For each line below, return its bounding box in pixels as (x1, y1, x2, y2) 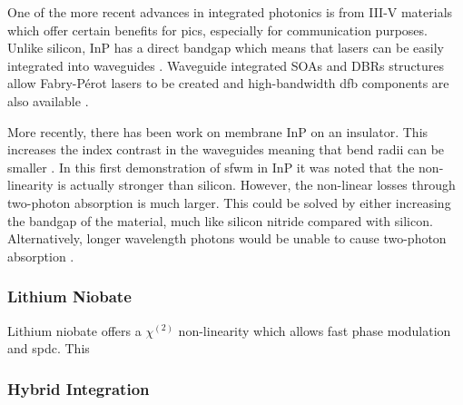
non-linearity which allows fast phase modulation (178, 321, 451, 340)
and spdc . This (7, 339, 90, 358)
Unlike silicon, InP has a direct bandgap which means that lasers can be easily (7, 38, 445, 57)
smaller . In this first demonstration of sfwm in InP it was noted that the (7, 157, 415, 176)
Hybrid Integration (7, 377, 150, 400)
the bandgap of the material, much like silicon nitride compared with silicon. (7, 211, 433, 230)
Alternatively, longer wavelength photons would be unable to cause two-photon (7, 229, 447, 248)
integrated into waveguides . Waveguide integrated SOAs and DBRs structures (7, 55, 445, 74)
